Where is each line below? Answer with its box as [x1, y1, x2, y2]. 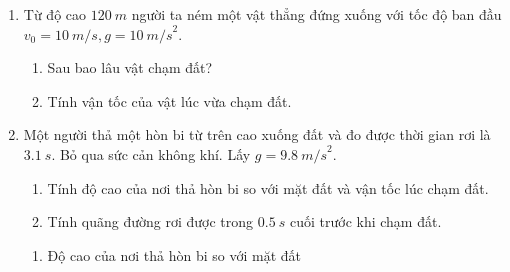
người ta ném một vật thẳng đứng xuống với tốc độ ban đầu [131, 4, 502, 24]
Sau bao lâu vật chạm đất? [47, 57, 213, 78]
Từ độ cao [23, 4, 87, 24]
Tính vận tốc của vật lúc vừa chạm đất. [47, 90, 292, 111]
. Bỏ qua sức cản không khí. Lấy [51, 143, 251, 164]
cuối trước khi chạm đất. [289, 211, 442, 232]
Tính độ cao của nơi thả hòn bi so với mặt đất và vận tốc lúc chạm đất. [47, 177, 489, 198]
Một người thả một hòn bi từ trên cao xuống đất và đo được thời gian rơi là [23, 124, 491, 145]
